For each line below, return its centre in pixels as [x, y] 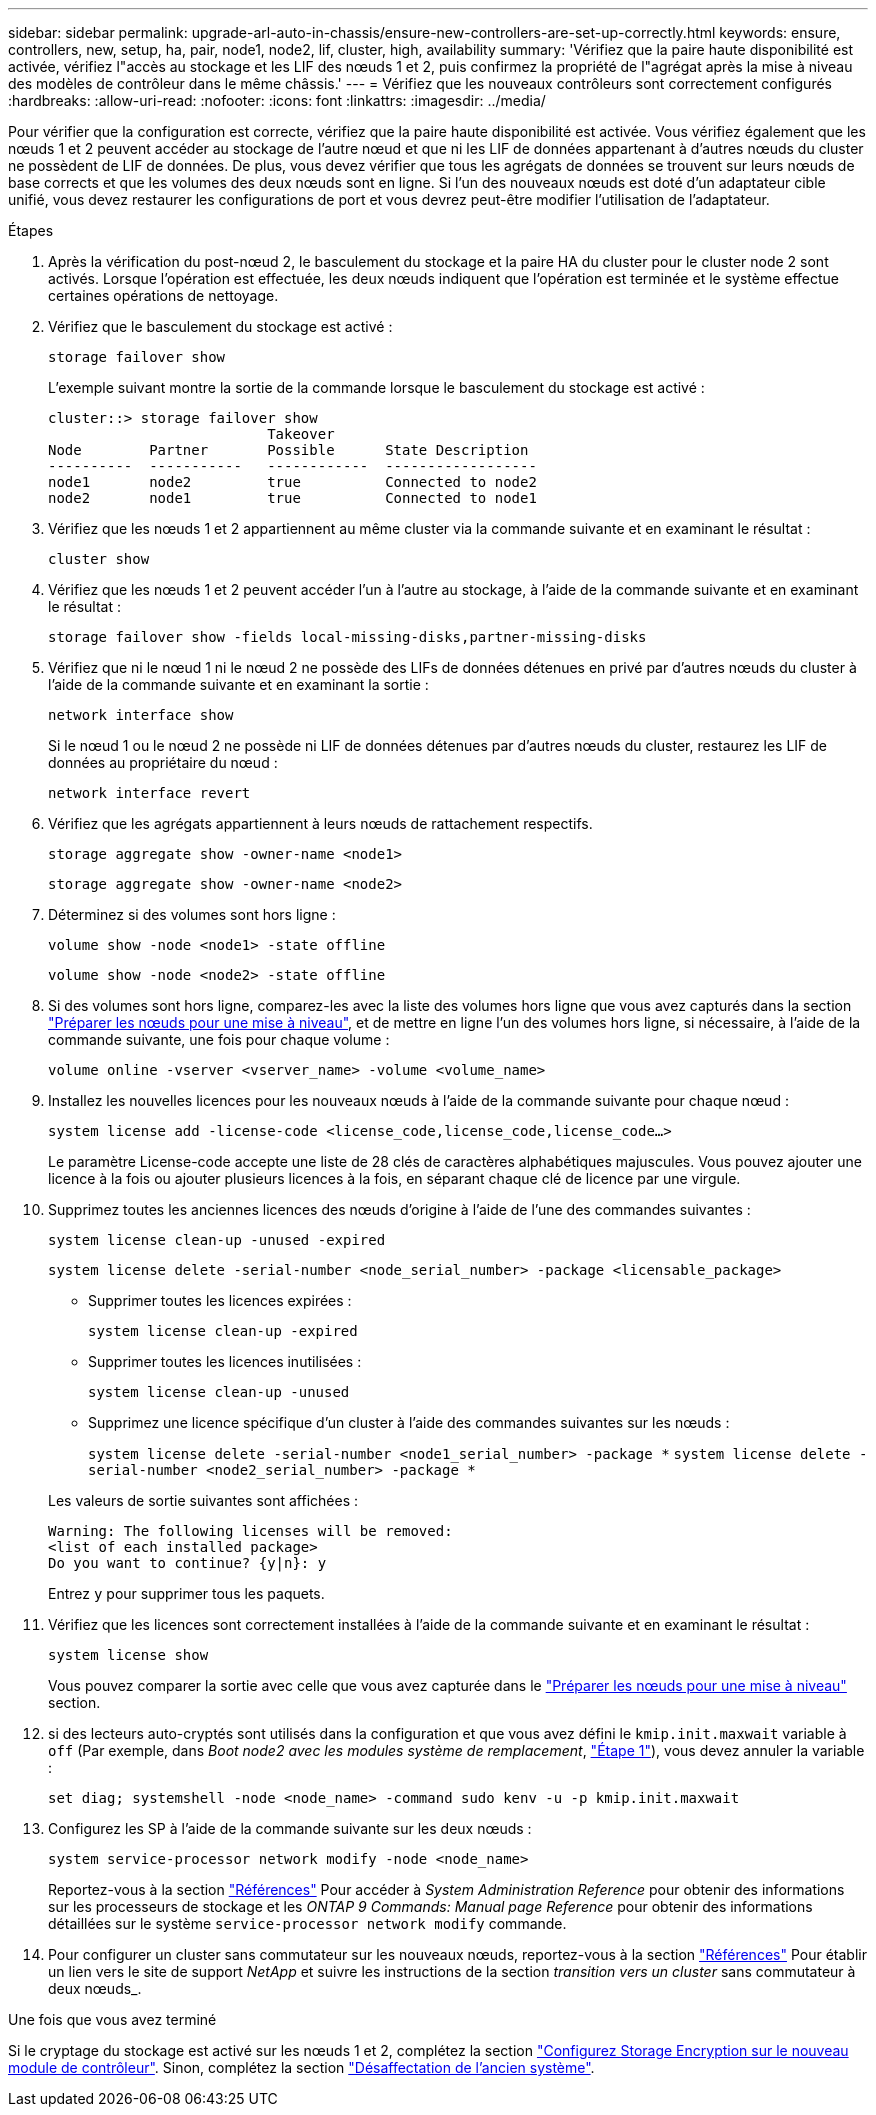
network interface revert [149, 793]
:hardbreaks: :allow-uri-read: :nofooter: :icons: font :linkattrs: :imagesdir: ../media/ [277, 100]
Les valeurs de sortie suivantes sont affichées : [203, 1500]
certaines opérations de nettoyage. [163, 295]
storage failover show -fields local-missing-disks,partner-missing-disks [347, 637]
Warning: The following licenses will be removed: [250, 1531]
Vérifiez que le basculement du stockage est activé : [220, 326]
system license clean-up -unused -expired [217, 1240]
